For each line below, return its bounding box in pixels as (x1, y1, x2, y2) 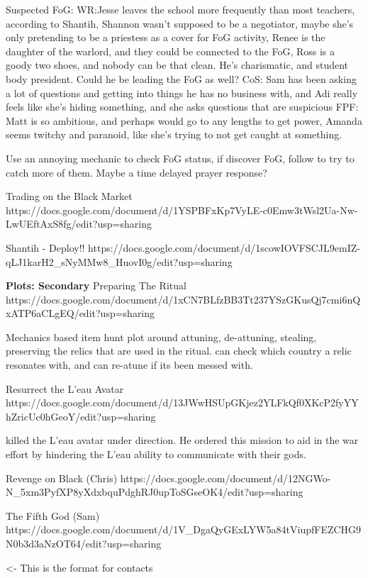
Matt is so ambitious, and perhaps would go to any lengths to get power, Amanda (6, 113, 362, 128)
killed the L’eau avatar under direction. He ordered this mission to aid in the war (6, 433, 359, 448)
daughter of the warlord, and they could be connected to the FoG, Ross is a (6, 43, 335, 58)
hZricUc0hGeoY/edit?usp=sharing (6, 409, 156, 423)
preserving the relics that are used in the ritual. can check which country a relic (6, 343, 352, 358)
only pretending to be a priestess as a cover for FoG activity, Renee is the (6, 30, 325, 45)
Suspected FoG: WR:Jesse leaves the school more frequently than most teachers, (6, 2, 355, 16)
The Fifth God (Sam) (6, 508, 100, 523)
